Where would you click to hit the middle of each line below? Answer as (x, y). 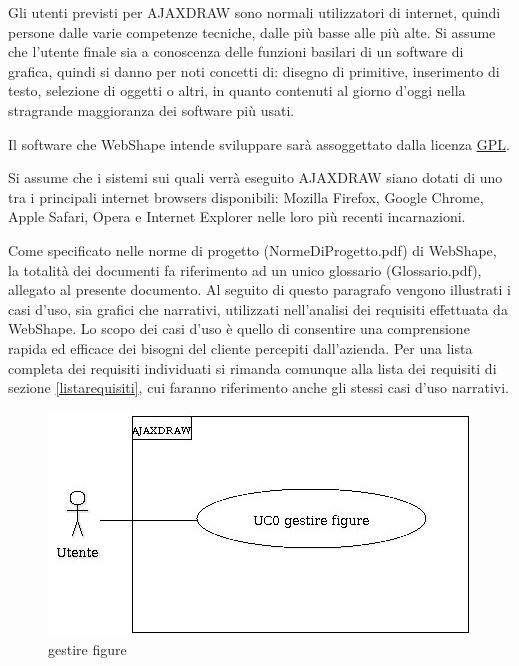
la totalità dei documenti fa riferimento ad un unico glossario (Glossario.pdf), (245, 269)
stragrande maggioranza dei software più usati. (151, 109)
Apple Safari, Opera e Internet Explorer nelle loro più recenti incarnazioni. (237, 216)
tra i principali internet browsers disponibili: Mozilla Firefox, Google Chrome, (246, 196)
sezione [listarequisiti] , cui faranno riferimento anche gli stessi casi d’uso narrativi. (259, 387)
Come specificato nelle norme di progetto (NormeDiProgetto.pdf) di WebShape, (252, 249)
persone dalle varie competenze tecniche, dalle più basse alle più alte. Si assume (252, 31)
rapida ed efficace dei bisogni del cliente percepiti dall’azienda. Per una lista (240, 347)
